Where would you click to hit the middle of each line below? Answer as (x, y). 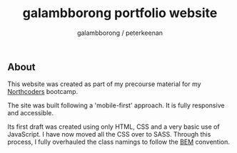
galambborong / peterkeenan (120, 33)
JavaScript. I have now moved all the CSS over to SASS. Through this (109, 134)
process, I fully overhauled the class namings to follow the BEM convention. (119, 142)
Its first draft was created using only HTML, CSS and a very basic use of (114, 127)
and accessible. (30, 113)
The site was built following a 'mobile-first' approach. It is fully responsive (116, 105)
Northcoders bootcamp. (43, 92)
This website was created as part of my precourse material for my (104, 84)
